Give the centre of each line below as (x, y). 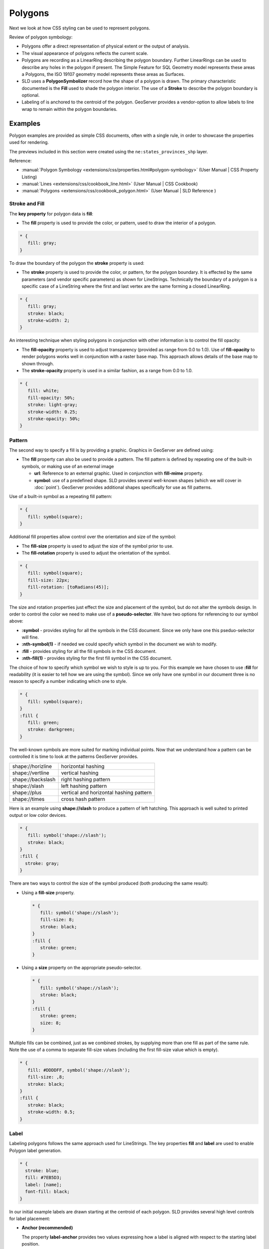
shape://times (28, 799)
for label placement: (30, 1219)
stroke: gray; (42, 863)
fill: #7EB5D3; (44, 1178)
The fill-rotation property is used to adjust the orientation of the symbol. (96, 553)
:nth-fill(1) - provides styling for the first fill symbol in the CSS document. (97, 658)
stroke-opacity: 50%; (54, 419)
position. (31, 1244)
